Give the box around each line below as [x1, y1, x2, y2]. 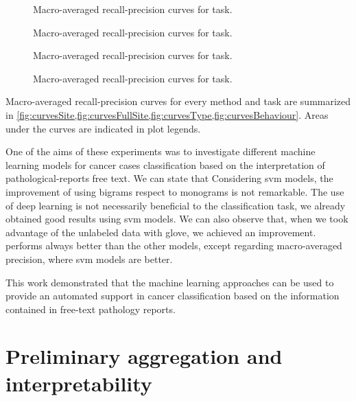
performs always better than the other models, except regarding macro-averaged [5, 238, 342, 253]
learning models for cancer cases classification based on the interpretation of [5, 157, 325, 172]
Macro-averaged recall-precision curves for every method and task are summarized [5, 94, 351, 108]
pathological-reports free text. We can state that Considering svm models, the [5, 171, 333, 185]
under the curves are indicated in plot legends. [5, 121, 201, 135]
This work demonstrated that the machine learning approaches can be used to [5, 275, 334, 289]
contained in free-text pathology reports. [5, 301, 176, 316]
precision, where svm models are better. [5, 251, 173, 266]
